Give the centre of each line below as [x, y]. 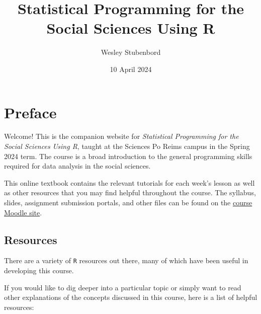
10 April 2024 [131, 69]
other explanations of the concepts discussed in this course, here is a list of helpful [131, 297]
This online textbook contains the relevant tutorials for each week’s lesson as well [129, 182]
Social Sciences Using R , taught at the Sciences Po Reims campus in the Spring [127, 146]
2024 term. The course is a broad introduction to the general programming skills [128, 156]
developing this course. [39, 270]
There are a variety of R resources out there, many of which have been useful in [126, 260]
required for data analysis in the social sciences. [77, 166]
